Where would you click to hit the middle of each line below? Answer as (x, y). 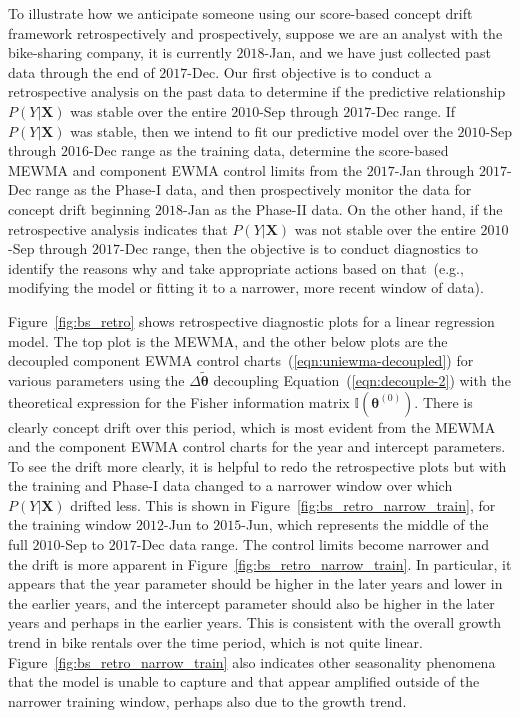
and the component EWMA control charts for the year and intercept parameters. (257, 446)
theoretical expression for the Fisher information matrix (179, 401)
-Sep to (82, 544)
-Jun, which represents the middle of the (365, 524)
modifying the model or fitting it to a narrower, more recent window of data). (246, 287)
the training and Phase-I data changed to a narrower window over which (230, 485)
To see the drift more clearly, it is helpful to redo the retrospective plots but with (257, 465)
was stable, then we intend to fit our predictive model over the (261, 130)
